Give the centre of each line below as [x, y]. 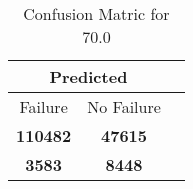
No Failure [124, 106]
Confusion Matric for [96, 13]
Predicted [88, 76]
